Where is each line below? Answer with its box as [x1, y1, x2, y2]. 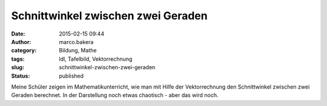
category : [11, 47, 37, 54]
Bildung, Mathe [59, 47, 97, 54]
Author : [11, 38, 31, 45]
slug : [11, 64, 24, 71]
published [59, 72, 84, 79]
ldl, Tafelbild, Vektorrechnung [59, 55, 133, 63]
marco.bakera [59, 38, 94, 45]
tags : [11, 55, 25, 63]
